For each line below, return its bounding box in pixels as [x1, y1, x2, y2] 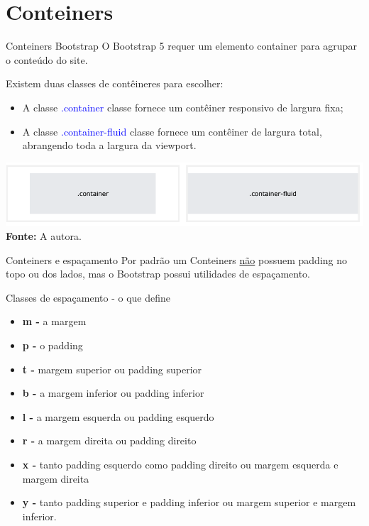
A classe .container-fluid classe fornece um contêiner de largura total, [22, 124, 322, 138]
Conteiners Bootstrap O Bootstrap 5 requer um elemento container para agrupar [6, 38, 357, 53]
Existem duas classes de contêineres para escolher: [6, 76, 224, 91]
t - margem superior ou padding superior [22, 361, 202, 376]
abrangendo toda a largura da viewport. [22, 138, 197, 153]
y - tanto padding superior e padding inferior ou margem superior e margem [22, 495, 356, 510]
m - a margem [22, 314, 87, 329]
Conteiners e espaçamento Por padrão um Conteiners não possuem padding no [6, 252, 348, 267]
